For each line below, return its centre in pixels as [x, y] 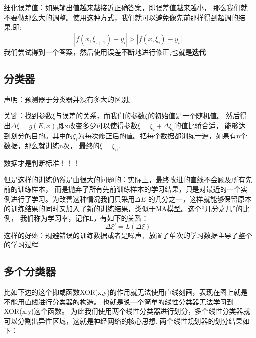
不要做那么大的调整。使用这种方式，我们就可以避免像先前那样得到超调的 [121, 17]
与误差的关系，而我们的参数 [100, 116]
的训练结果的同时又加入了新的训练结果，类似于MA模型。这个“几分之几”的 [123, 208]
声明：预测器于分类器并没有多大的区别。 [69, 99]
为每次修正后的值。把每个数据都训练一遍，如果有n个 [163, 135]
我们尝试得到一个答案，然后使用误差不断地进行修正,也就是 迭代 [105, 51]
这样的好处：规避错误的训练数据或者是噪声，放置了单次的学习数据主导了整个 [128, 235]
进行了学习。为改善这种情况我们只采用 [73, 198]
